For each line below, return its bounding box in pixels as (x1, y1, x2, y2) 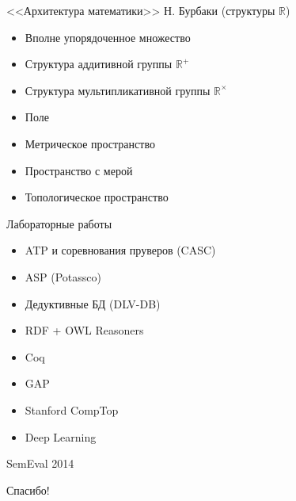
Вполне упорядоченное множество (25, 29, 191, 45)
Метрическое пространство (25, 135, 155, 151)
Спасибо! (6, 481, 50, 498)
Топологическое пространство (25, 189, 169, 205)
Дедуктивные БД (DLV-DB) (25, 295, 161, 312)
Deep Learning (25, 428, 97, 445)
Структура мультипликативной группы (25, 82, 211, 98)
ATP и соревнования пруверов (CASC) (25, 242, 216, 258)
